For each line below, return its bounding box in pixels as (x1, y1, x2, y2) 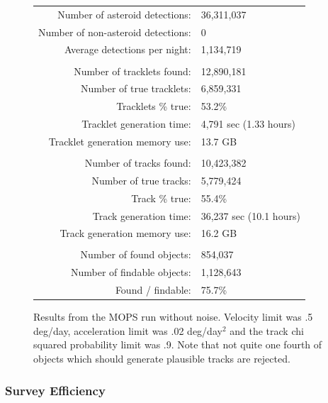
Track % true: (131, 190, 191, 205)
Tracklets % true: (116, 99, 191, 114)
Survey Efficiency (5, 381, 106, 399)
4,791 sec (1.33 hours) (200, 116, 295, 131)
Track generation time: (92, 208, 191, 223)
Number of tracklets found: (74, 63, 191, 78)
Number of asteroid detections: (57, 6, 191, 21)
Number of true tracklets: (80, 81, 191, 96)
